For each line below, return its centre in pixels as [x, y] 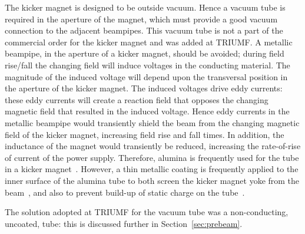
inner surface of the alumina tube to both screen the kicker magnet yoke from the [152, 180]
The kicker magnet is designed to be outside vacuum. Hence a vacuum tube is [145, 7]
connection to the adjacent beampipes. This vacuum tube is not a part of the [144, 30]
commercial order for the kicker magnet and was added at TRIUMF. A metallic [149, 42]
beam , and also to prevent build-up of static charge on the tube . [125, 192]
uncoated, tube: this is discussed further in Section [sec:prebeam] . [124, 223]
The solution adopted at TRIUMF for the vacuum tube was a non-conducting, [147, 212]
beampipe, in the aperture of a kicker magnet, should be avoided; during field [145, 53]
